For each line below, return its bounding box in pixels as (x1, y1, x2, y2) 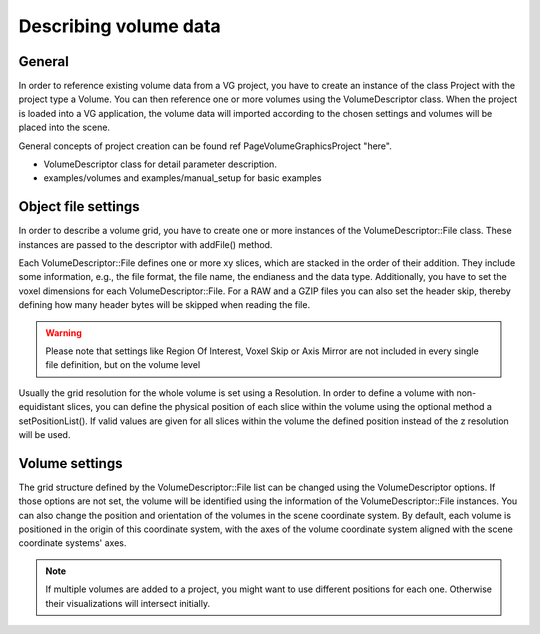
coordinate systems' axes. (18, 537, 127, 549)
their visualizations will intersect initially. (45, 597, 210, 609)
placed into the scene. (18, 121, 110, 134)
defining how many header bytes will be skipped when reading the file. (18, 299, 310, 311)
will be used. (18, 429, 71, 440)
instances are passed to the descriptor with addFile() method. (18, 238, 273, 250)
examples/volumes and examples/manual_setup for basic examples (43, 172, 322, 184)
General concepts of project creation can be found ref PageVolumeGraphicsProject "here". (18, 140, 392, 152)
